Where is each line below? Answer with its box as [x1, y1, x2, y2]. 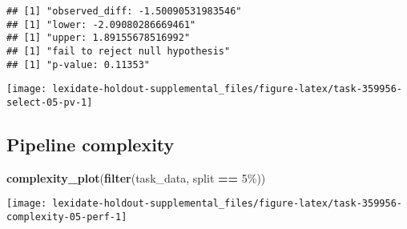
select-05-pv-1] [6, 96, 93, 108]
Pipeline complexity [6, 131, 175, 156]
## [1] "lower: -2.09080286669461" [6, 18, 196, 30]
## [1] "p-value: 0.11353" [6, 58, 150, 70]
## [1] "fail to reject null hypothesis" [6, 45, 231, 57]
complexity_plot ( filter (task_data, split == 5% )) [6, 169, 266, 186]
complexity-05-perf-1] [6, 211, 127, 223]
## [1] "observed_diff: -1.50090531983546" [6, 6, 242, 17]
